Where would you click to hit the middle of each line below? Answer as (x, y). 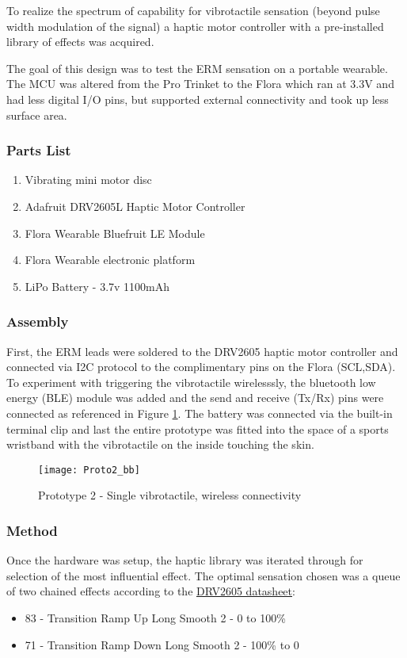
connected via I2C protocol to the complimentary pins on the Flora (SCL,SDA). (201, 367)
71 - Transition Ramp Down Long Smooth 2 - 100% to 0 (162, 644)
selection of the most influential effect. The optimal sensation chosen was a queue (203, 575)
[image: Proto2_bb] (89, 470)
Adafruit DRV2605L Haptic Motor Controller (135, 206)
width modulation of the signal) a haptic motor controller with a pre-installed (195, 26)
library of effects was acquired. (80, 42)
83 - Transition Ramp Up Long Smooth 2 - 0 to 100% (155, 617)
